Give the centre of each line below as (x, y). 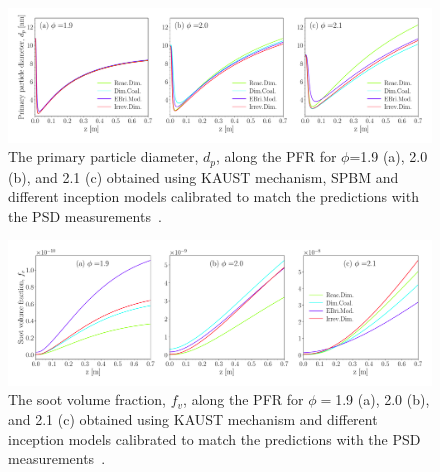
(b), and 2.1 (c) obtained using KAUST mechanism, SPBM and (203, 176)
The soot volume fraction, (87, 399)
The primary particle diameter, (103, 156)
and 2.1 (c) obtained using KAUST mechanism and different (193, 418)
